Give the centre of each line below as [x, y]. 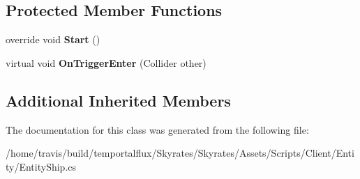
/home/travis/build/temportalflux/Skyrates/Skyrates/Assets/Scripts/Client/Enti [180, 153]
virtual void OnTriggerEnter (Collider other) [106, 62]
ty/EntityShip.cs [41, 166]
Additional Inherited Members [118, 100]
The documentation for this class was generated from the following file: [157, 129]
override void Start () [53, 39]
